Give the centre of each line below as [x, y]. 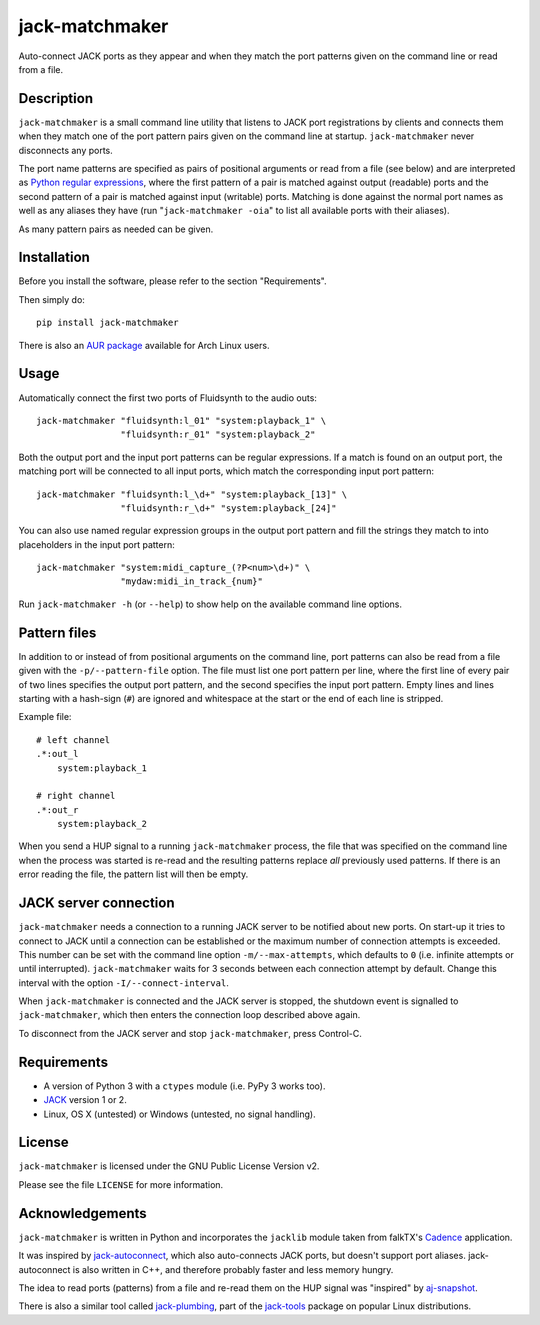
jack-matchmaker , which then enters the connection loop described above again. [189, 1015]
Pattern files [57, 632]
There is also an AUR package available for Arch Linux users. [144, 345]
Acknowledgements [82, 1213]
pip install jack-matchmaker [107, 323]
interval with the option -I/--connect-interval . [123, 982]
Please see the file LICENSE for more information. [121, 1184]
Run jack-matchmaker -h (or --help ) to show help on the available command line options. [210, 604]
